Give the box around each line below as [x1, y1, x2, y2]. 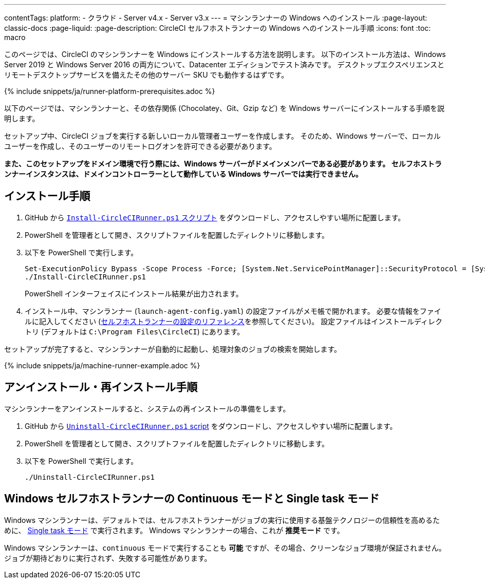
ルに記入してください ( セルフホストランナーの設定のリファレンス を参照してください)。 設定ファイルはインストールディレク [25, 316, 442, 326]
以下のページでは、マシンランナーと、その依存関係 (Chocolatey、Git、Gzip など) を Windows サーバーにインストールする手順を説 [4, 104, 444, 112]
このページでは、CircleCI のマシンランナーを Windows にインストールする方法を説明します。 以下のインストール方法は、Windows [4, 50, 446, 59]
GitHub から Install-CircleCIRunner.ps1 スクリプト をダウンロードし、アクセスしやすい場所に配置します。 [25, 213, 405, 222]
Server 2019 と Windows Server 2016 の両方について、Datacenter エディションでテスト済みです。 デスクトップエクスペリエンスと [4, 60, 444, 69]
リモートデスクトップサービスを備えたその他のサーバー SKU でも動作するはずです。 [4, 70, 289, 79]
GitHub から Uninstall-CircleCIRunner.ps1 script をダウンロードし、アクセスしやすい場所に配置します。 [25, 421, 397, 430]
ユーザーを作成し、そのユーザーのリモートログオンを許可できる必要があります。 [4, 142, 276, 151]
